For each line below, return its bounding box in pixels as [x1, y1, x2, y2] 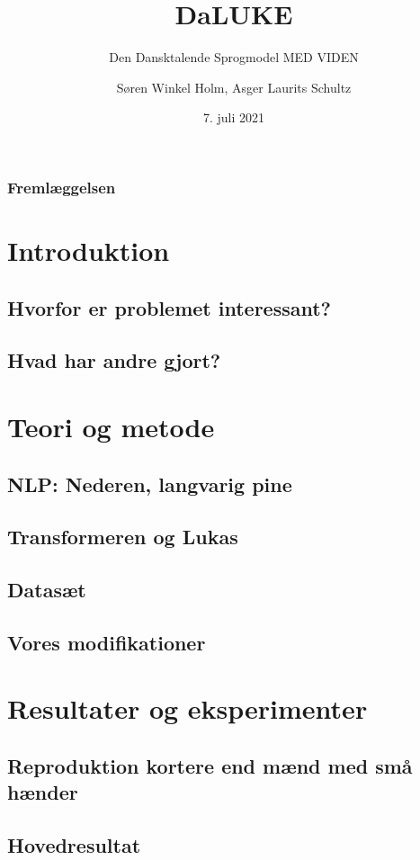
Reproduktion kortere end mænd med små [7, 752, 413, 780]
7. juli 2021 [202, 108, 265, 127]
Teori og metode [7, 408, 215, 444]
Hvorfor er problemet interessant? [7, 293, 332, 321]
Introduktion [7, 232, 170, 269]
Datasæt [7, 576, 86, 604]
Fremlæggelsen [7, 175, 116, 198]
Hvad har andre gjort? [7, 346, 221, 374]
